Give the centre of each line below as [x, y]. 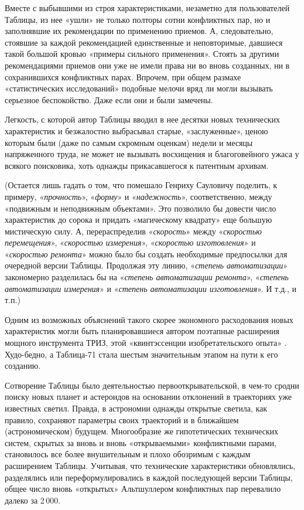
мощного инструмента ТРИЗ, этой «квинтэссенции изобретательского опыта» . [146, 343]
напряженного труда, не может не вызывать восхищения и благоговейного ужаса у [152, 154]
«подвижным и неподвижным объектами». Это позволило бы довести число [141, 208]
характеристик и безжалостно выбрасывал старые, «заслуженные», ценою [136, 130]
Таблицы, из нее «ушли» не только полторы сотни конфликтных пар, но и [138, 19]
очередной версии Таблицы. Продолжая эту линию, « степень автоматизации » [146, 265]
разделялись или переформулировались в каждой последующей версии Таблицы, [149, 477]
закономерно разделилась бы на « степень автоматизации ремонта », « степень [147, 277]
